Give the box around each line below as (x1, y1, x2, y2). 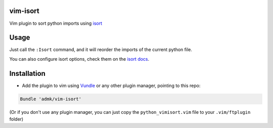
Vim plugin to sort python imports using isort (9, 20, 103, 26)
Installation (9, 69, 45, 78)
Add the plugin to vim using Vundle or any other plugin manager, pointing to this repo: (22, 82, 201, 89)
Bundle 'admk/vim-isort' (20, 96, 82, 102)
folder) (9, 116, 24, 122)
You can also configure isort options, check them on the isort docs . (9, 56, 150, 62)
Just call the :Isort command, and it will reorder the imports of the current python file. (9, 47, 192, 53)
